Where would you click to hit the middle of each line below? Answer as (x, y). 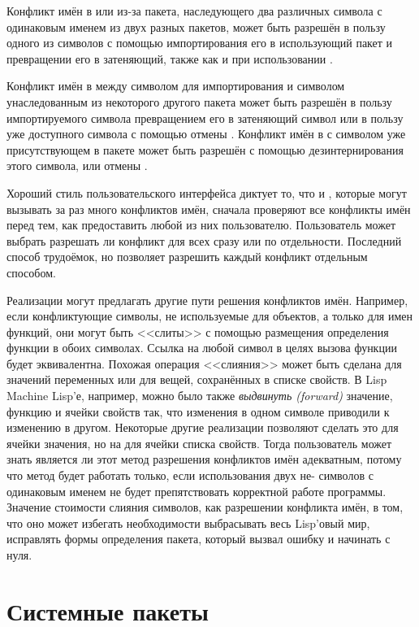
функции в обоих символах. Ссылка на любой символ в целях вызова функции (202, 348)
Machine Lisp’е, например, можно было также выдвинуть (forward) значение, (200, 396)
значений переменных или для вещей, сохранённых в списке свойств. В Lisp (197, 379)
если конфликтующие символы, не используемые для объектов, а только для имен (210, 316)
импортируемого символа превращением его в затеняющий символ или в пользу (205, 118)
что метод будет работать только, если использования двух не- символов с (190, 475)
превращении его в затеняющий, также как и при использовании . (170, 58)
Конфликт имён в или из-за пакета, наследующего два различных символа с (194, 11)
